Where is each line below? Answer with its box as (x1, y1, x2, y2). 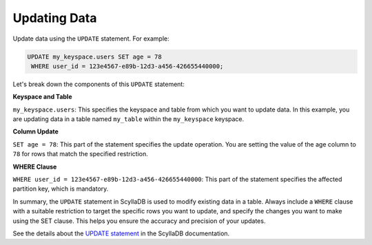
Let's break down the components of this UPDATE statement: (12, 80, 185, 88)
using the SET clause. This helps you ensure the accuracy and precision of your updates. (12, 217, 266, 225)
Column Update (12, 127, 59, 136)
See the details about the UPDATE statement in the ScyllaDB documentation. (12, 229, 230, 237)
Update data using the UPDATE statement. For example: (12, 34, 170, 43)
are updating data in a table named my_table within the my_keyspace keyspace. (12, 115, 245, 123)
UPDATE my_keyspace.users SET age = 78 (27, 52, 162, 61)
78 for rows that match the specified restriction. (12, 150, 148, 158)
